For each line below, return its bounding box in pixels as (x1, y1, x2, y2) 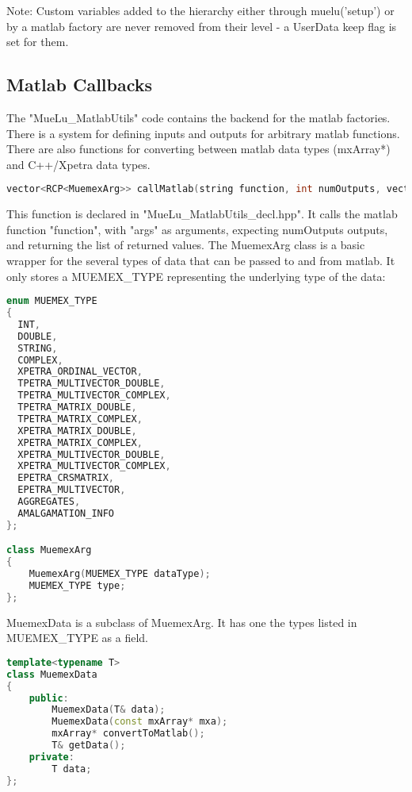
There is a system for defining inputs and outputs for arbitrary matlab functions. (6, 125, 400, 141)
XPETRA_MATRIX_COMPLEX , (17, 436, 143, 448)
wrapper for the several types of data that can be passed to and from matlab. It (6, 252, 395, 269)
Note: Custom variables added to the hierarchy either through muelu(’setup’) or (6, 2, 395, 18)
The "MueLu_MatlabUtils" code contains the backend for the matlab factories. (6, 109, 391, 125)
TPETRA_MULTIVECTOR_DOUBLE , (17, 378, 166, 390)
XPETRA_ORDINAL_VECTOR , (17, 366, 143, 378)
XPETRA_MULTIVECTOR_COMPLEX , (17, 460, 171, 472)
